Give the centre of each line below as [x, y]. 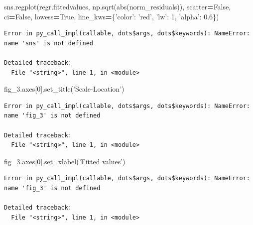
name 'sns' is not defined [49, 43]
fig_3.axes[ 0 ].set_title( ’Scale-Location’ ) [64, 89]
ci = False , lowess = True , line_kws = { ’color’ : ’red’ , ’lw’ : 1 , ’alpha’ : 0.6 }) [112, 16]
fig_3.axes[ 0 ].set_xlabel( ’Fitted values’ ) [65, 161]
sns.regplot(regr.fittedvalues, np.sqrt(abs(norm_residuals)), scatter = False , [118, 6]
